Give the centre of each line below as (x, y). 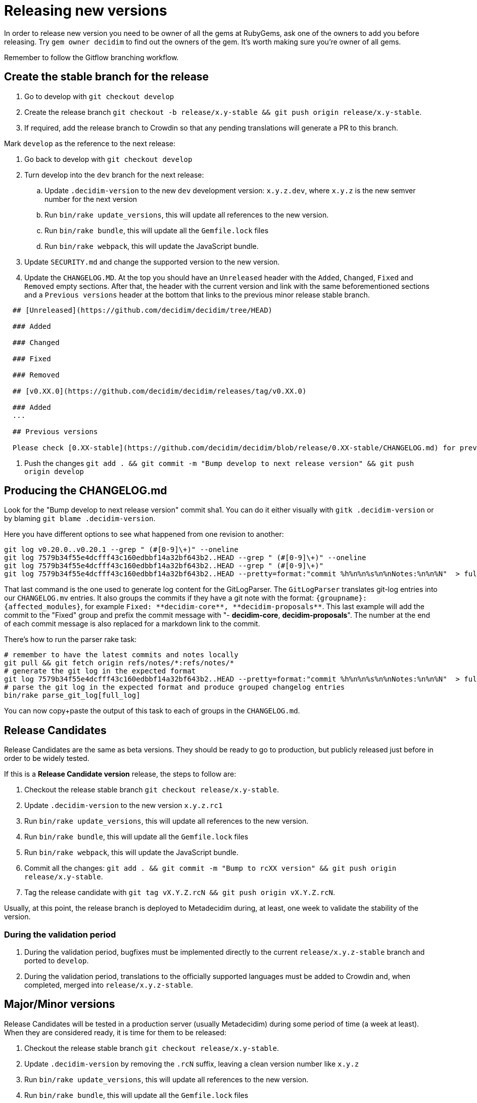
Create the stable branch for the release (107, 77)
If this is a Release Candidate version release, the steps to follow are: (120, 774)
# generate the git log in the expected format (100, 671)
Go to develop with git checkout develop (99, 96)
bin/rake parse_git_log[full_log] (72, 695)
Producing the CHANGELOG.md (86, 491)
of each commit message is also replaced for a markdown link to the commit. (132, 624)
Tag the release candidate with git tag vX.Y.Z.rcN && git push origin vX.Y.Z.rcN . (180, 893)
